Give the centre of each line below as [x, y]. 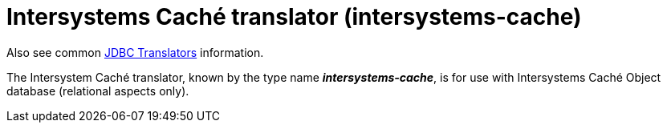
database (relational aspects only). [98, 91]
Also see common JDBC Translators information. [135, 52]
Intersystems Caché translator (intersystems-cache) [294, 17]
